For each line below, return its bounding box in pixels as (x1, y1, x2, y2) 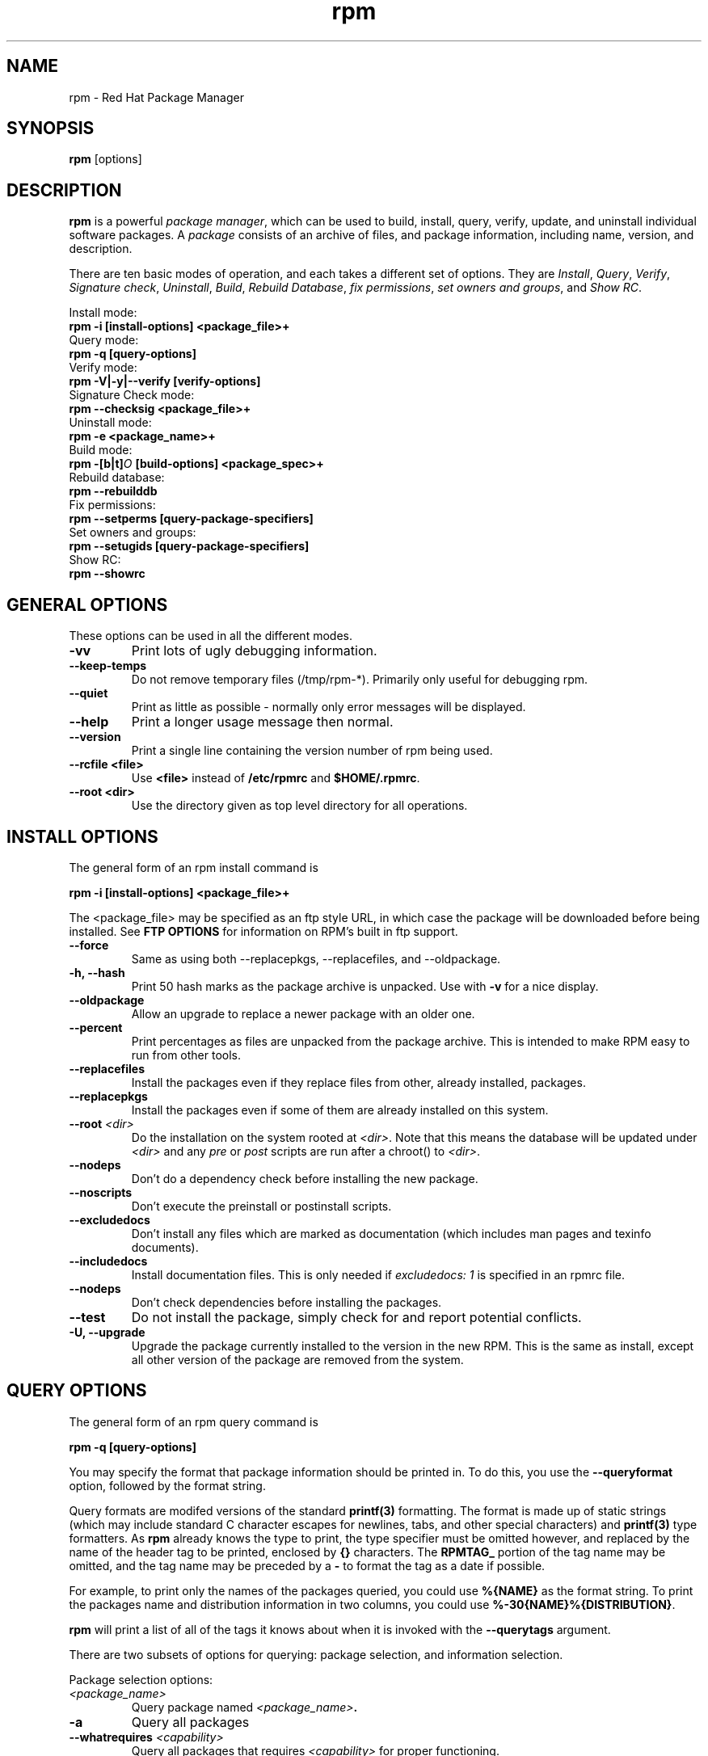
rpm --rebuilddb (69, 484, 158, 499)
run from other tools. (131, 1047, 242, 1062)
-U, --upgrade (69, 1324, 145, 1339)
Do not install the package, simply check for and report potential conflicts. (131, 1308, 582, 1325)
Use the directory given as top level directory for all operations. (131, 798, 468, 813)
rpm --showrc (69, 566, 145, 581)
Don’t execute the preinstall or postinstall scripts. (131, 1198, 392, 1213)
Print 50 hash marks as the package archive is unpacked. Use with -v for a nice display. (131, 979, 599, 993)
